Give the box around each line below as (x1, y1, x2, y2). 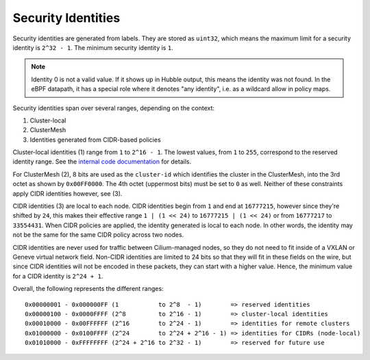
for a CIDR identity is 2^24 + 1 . (12, 272, 103, 280)
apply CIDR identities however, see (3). (12, 189, 123, 198)
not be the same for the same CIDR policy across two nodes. (12, 231, 184, 239)
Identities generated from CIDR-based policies (29, 136, 161, 144)
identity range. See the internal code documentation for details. (12, 157, 192, 166)
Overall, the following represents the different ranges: (12, 285, 164, 293)
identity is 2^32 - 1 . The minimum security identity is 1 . (12, 43, 174, 51)
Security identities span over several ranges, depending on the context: (12, 103, 215, 112)
